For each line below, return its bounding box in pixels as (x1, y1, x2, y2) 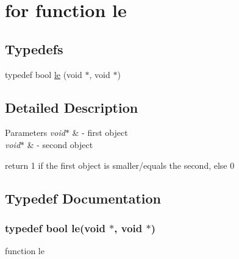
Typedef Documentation (5, 188, 161, 207)
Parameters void (5, 126, 65, 139)
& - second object (27, 138, 93, 151)
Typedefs (5, 39, 63, 58)
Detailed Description (5, 98, 138, 116)
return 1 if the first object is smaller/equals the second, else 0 (5, 158, 235, 171)
